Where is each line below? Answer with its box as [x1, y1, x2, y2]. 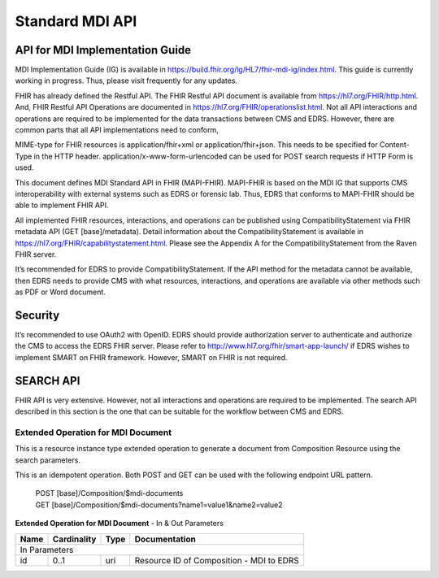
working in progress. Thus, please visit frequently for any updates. [15, 76, 238, 85]
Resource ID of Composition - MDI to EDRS [134, 554, 300, 566]
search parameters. [15, 455, 81, 465]
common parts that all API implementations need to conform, [15, 125, 219, 135]
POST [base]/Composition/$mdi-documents [35, 489, 184, 498]
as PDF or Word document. [15, 287, 106, 297]
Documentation [134, 533, 197, 545]
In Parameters [20, 544, 74, 555]
